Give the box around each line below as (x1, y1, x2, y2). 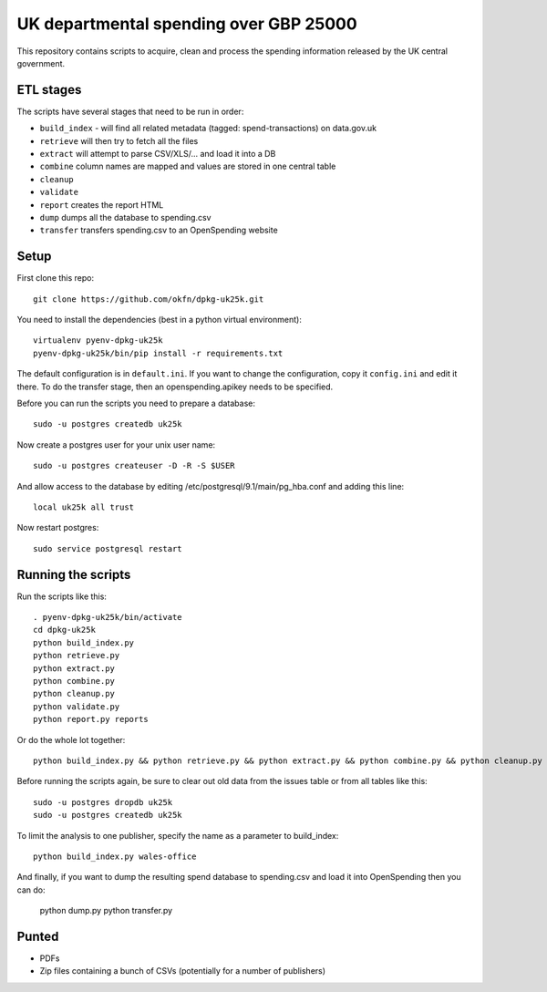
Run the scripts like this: (16, 591, 107, 602)
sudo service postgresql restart (33, 543, 182, 553)
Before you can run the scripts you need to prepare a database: (16, 398, 255, 408)
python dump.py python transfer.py (39, 905, 173, 916)
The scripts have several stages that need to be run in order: (16, 106, 244, 117)
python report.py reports (33, 714, 150, 725)
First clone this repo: (16, 273, 95, 284)
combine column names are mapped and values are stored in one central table (39, 160, 336, 172)
